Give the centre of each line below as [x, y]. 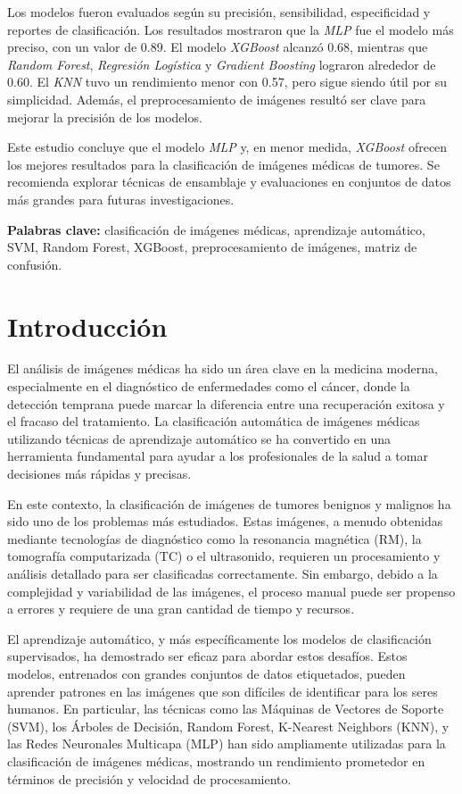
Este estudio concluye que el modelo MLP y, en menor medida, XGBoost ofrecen [227, 147]
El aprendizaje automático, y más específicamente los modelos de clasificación [219, 638]
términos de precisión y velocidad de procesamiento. [149, 778]
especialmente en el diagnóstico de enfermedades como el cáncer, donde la [209, 386]
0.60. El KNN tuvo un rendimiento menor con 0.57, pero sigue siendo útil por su [227, 82]
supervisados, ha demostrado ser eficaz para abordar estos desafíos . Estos [207, 656]
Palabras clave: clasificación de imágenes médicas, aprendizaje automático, [216, 229]
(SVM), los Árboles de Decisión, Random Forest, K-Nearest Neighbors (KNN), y [228, 726]
